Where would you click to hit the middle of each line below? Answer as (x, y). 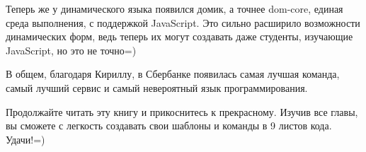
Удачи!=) (25, 139)
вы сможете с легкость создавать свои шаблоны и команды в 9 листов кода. (169, 125)
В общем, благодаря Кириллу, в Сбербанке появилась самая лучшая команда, (173, 74)
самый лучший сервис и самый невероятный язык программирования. (157, 87)
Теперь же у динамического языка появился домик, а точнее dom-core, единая (175, 8)
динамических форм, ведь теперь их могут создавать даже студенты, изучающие (179, 36)
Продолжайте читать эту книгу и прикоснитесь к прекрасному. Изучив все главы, (182, 111)
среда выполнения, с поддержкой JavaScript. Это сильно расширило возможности (183, 22)
